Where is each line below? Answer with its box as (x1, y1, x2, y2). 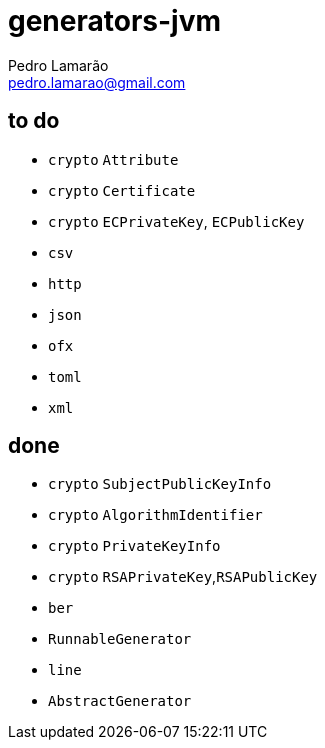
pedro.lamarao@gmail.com (8, 73, 186, 91)
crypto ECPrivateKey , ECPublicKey (48, 212, 305, 230)
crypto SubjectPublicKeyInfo (48, 476, 272, 493)
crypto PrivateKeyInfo (48, 538, 221, 555)
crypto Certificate (48, 182, 196, 199)
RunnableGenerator (48, 631, 192, 648)
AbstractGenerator (48, 693, 192, 710)
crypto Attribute (48, 151, 179, 168)
